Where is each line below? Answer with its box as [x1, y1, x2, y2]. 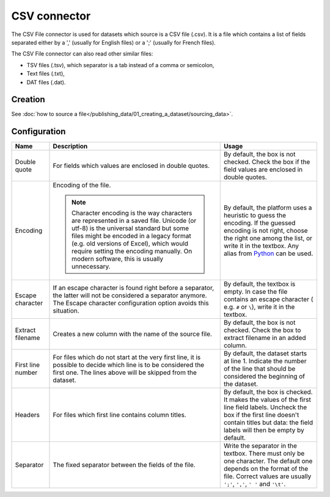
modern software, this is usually [71, 255, 164, 263]
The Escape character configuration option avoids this [53, 299, 209, 308]
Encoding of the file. [53, 181, 111, 189]
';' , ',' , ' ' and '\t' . [223, 480, 286, 488]
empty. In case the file [223, 288, 288, 296]
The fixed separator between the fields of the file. [53, 461, 196, 470]
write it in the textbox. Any [223, 242, 299, 250]
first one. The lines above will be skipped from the [53, 368, 197, 377]
